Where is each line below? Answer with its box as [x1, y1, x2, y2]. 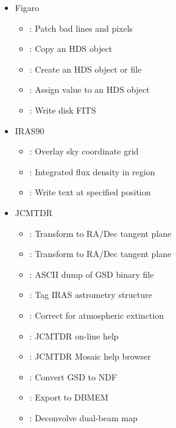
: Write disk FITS [29, 103, 96, 116]
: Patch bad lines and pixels [29, 21, 133, 34]
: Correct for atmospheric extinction [29, 308, 164, 321]
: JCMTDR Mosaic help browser [29, 350, 151, 363]
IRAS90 [15, 124, 44, 137]
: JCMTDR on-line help [29, 329, 119, 342]
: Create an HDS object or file [29, 62, 142, 75]
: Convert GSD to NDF [29, 370, 118, 383]
